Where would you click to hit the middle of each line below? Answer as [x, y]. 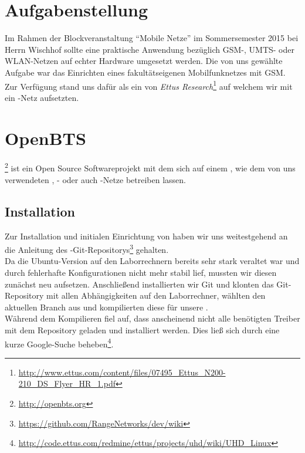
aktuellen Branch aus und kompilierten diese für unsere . [106, 307]
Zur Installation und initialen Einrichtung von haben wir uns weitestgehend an [146, 236]
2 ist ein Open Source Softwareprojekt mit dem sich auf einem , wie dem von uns [150, 167]
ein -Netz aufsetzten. [42, 97]
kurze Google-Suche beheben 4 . [59, 343]
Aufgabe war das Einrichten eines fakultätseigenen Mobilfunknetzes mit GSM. [145, 72]
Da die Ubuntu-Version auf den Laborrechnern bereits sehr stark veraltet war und [152, 261]
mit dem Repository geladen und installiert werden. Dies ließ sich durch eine [142, 329]
